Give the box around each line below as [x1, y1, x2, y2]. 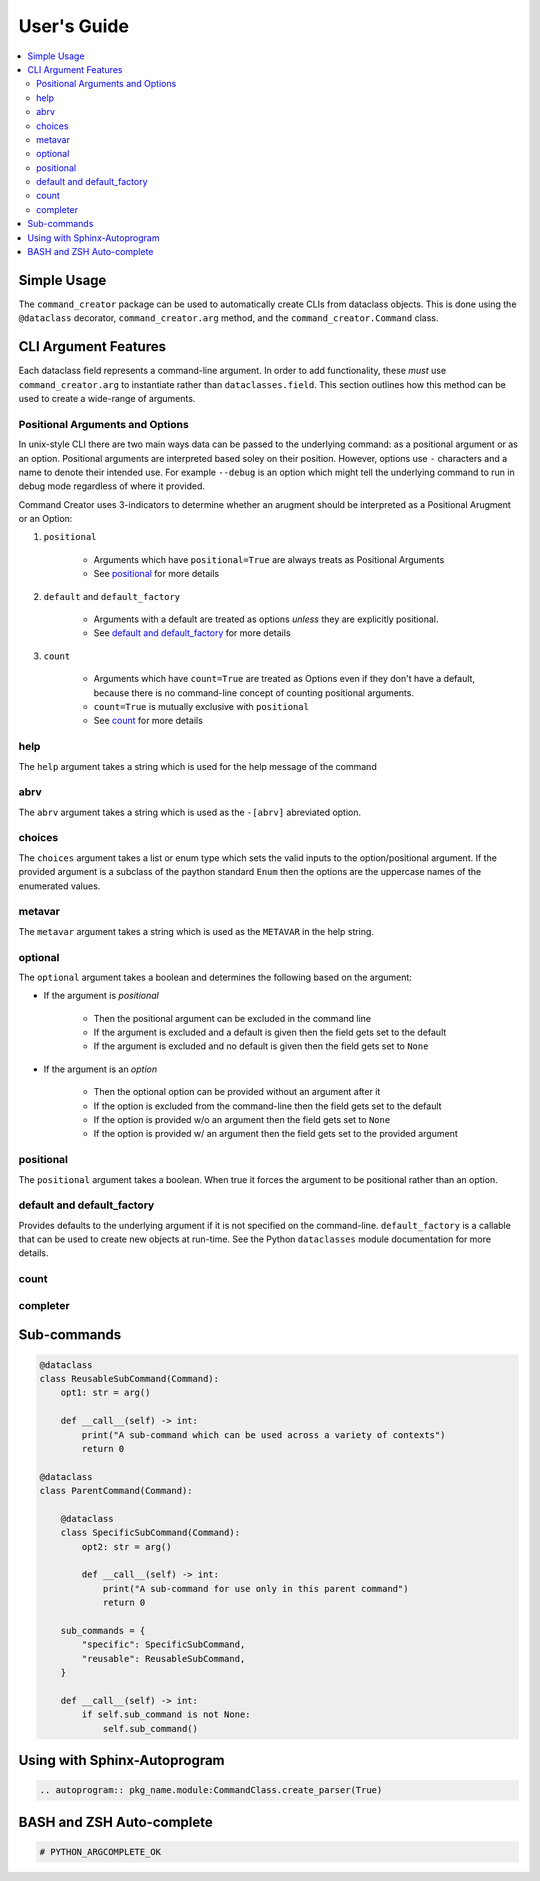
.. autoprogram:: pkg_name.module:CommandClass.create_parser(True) [39, 1785, 383, 1796]
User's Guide [18, 15, 130, 37]
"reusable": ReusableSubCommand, [81, 1653, 246, 1664]
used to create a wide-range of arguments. [18, 393, 196, 404]
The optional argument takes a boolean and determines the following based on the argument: [18, 971, 412, 983]
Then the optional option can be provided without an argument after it [93, 1086, 381, 1098]
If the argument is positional [43, 990, 159, 1002]
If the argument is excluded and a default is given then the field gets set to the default [93, 1026, 447, 1039]
